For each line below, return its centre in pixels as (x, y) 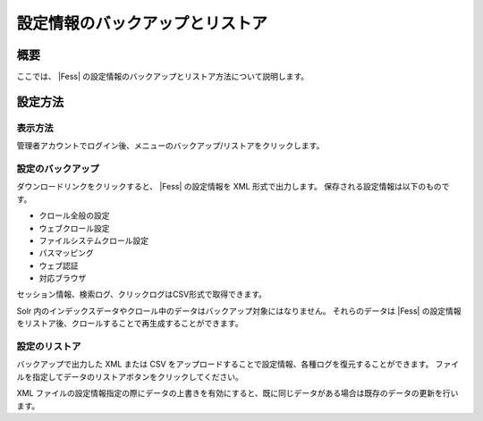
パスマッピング (66, 253)
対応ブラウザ (63, 278)
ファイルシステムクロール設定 (94, 240)
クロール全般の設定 (74, 215)
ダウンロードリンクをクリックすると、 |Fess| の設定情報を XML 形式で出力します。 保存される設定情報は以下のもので (233, 187)
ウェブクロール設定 (74, 228)
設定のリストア (49, 347)
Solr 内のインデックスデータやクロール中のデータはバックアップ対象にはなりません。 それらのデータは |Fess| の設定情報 (239, 311)
